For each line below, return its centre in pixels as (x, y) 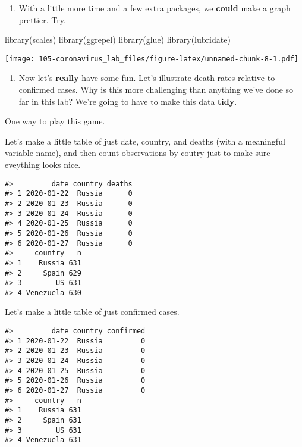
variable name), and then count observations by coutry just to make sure (138, 153)
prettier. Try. (42, 19)
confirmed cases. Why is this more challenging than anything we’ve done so (156, 90)
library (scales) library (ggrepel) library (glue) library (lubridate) (118, 40)
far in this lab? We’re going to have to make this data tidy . (128, 101)
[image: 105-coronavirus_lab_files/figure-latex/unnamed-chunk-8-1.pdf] (152, 59)
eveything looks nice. (43, 164)
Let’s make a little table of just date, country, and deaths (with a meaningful (145, 141)
